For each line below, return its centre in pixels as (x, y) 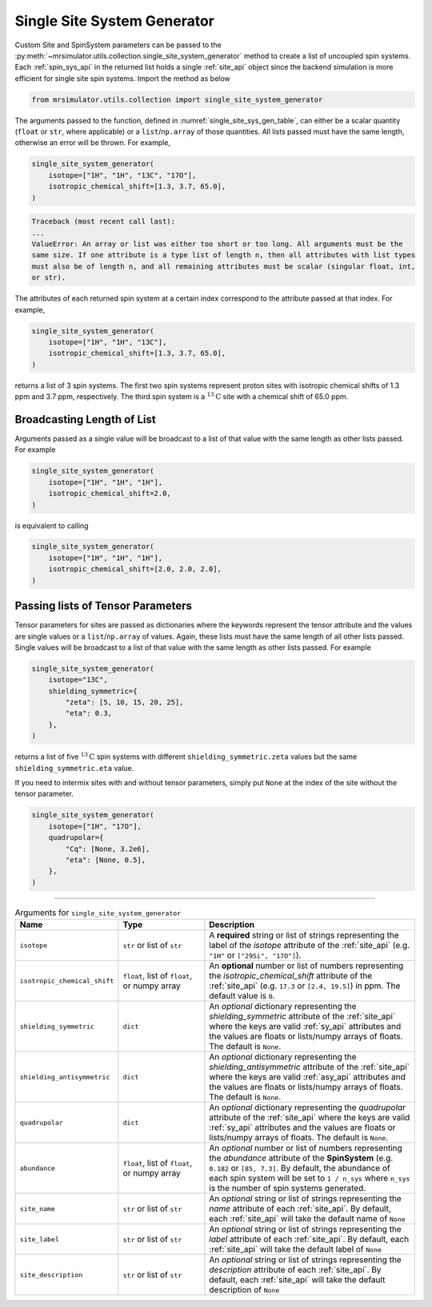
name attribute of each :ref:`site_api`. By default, (300, 1208)
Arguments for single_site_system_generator (98, 912)
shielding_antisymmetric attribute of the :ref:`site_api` (309, 1067)
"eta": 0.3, (88, 714)
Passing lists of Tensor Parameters (103, 606)
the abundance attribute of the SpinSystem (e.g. (301, 1158)
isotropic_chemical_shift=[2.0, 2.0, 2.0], (135, 569)
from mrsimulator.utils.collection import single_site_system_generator (177, 99)
